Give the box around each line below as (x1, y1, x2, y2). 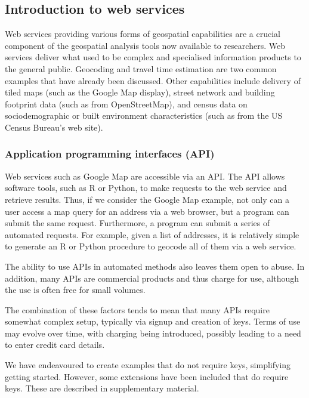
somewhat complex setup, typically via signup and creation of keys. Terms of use (5, 315, 301, 328)
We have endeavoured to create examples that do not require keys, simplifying (5, 359, 291, 371)
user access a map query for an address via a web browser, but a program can (5, 205, 289, 217)
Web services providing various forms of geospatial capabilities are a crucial (5, 27, 280, 40)
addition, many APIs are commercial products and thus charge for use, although (5, 271, 299, 284)
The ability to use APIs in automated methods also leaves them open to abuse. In (5, 260, 305, 272)
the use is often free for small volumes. (5, 283, 146, 296)
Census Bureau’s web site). (5, 121, 103, 133)
